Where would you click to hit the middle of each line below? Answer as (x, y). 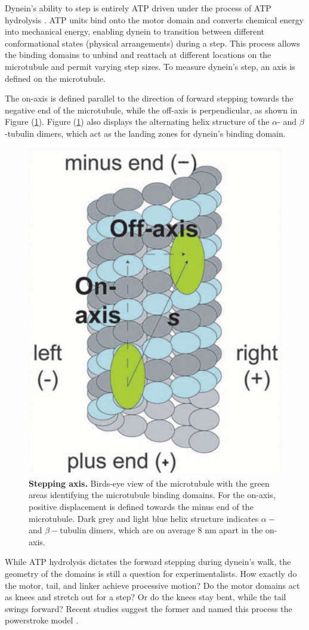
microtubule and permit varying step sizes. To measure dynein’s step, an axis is (150, 66)
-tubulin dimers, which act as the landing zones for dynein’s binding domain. (145, 133)
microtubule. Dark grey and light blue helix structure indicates (144, 518)
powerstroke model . (42, 620)
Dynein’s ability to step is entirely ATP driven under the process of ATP (138, 8)
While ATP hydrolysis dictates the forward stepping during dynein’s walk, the (148, 562)
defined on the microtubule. (55, 78)
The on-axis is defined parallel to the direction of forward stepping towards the (149, 98)
